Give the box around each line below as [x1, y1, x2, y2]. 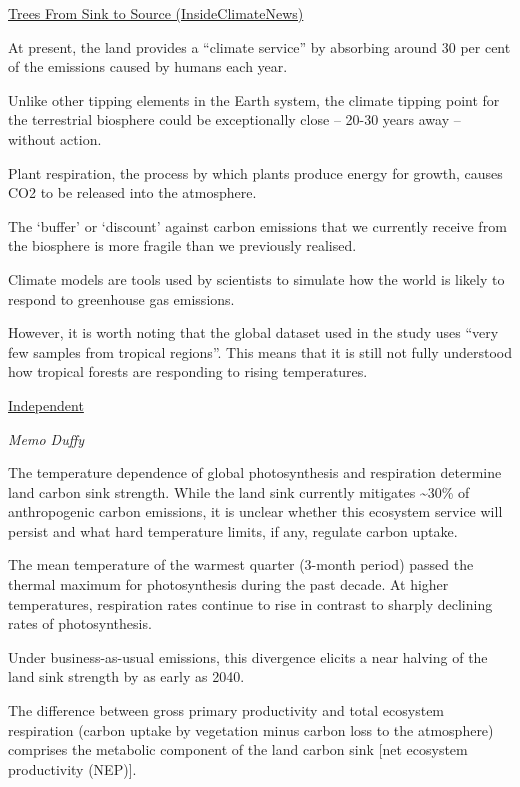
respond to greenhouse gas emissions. [8, 288, 235, 309]
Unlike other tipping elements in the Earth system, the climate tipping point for [8, 89, 500, 110]
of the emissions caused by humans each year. [8, 56, 288, 77]
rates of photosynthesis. [8, 613, 152, 634]
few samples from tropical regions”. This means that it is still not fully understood [8, 341, 512, 362]
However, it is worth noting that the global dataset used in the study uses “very [8, 322, 499, 343]
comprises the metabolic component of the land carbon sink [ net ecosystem [8, 739, 468, 760]
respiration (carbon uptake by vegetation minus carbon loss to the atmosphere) [8, 719, 494, 740]
